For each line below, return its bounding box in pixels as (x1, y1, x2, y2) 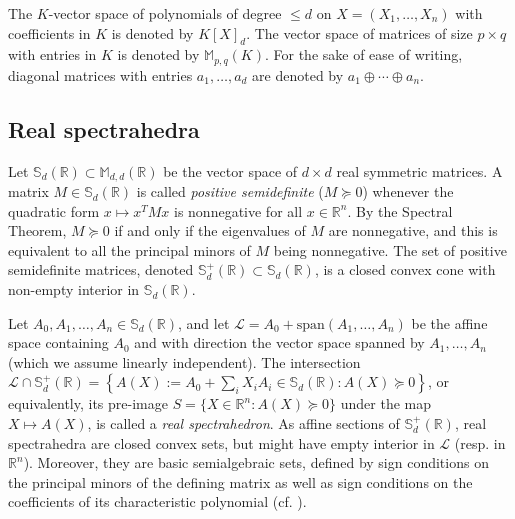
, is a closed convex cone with (314, 259, 496, 280)
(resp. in (454, 432, 506, 453)
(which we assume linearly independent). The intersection (8, 351, 361, 372)
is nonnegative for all (174, 200, 303, 221)
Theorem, (8, 220, 67, 241)
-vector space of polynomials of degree (48, 3, 282, 23)
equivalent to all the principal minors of (8, 239, 251, 260)
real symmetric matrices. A (336, 160, 503, 181)
